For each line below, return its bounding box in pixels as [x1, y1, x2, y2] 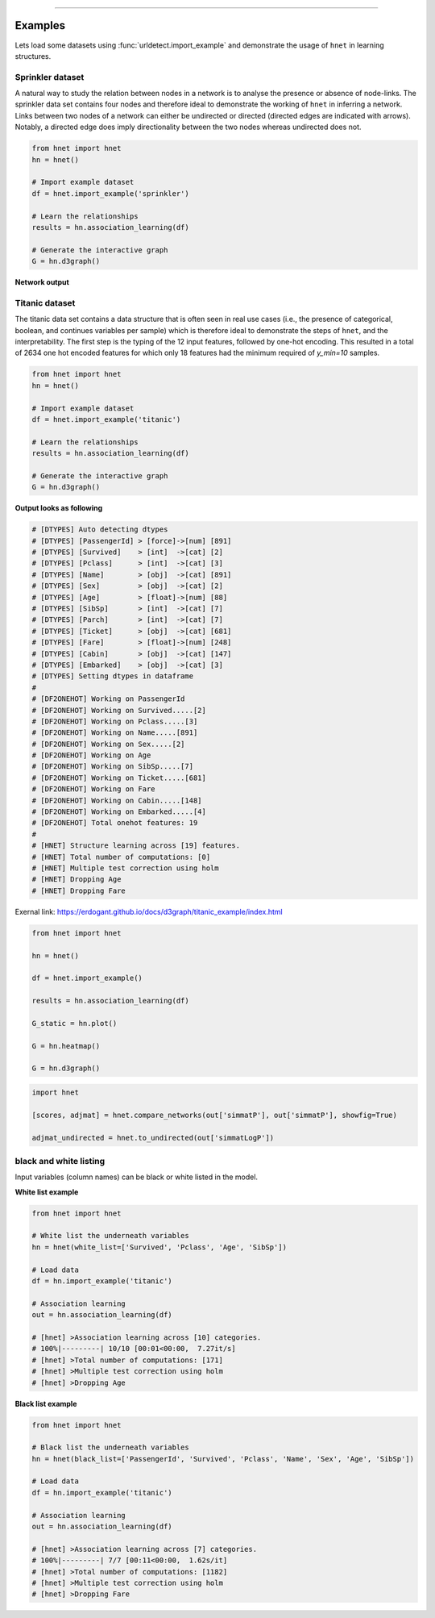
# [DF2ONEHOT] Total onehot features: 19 [31, 819, 198, 828]
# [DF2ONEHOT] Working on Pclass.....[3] [31, 716, 198, 726]
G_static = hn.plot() [31, 1019, 118, 1028]
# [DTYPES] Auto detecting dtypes [31, 525, 168, 534]
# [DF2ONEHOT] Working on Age [31, 751, 151, 760]
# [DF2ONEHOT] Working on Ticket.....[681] [31, 773, 207, 782]
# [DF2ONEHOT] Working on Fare [31, 785, 156, 794]
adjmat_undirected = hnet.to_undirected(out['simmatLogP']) [31, 1133, 275, 1142]
